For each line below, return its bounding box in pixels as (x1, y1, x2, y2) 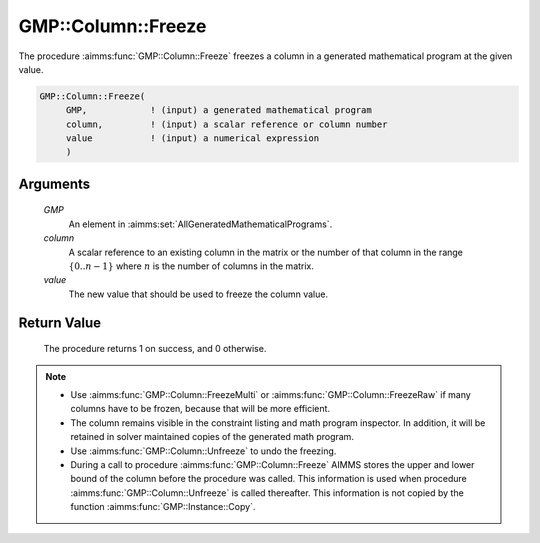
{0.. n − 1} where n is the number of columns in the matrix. (68, 260, 315, 272)
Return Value (18, 314, 102, 331)
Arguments (18, 175, 91, 192)
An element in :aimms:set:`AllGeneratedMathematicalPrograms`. (68, 218, 333, 230)
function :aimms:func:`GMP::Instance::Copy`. (70, 501, 256, 513)
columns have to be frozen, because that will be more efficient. (70, 403, 330, 415)
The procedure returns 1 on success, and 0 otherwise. (43, 343, 267, 355)
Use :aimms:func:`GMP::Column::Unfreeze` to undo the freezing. (70, 445, 337, 457)
